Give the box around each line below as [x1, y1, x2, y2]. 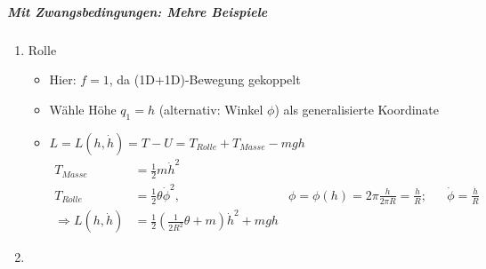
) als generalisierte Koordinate [274, 99, 440, 118]
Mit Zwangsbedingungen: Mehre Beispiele [7, 2, 268, 20]
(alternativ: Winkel [158, 99, 263, 118]
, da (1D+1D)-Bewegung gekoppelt [109, 70, 301, 89]
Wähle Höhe [49, 99, 117, 118]
